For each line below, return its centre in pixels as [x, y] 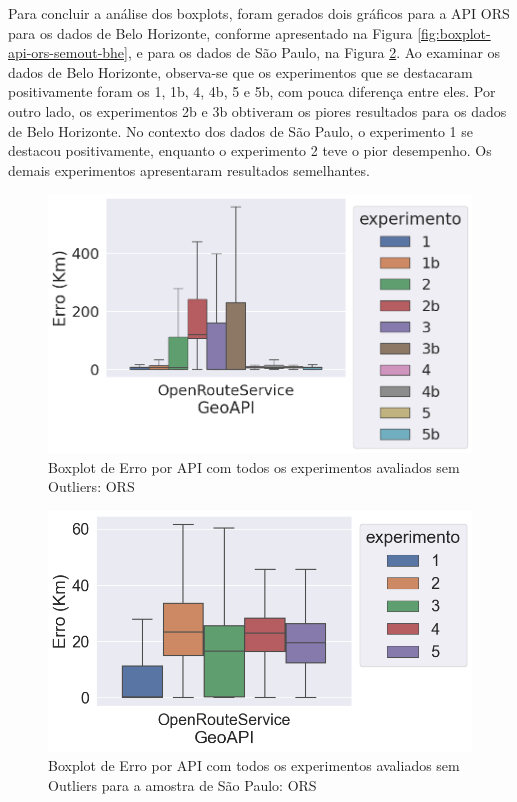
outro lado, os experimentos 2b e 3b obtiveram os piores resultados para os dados [257, 110]
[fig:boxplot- [454, 32]
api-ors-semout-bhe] [68, 52]
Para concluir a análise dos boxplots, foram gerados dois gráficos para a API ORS [259, 13]
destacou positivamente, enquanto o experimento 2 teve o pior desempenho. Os [250, 150]
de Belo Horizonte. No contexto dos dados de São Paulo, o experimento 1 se [240, 130]
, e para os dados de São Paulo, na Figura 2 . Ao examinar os [314, 52]
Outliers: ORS [91, 486]
